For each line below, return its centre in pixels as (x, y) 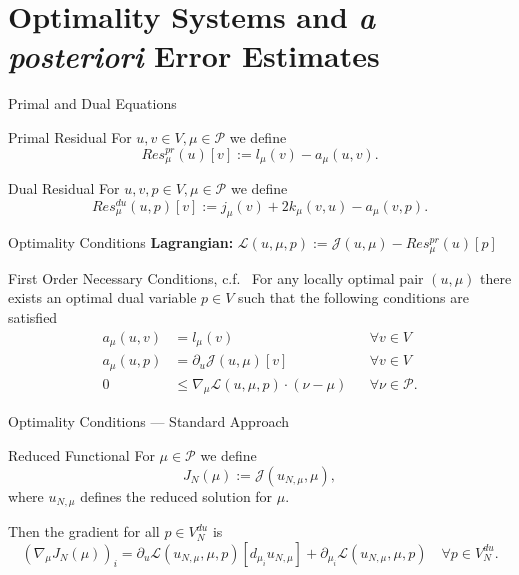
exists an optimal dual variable (102, 297)
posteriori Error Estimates (194, 56)
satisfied (33, 317)
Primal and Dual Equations (92, 103)
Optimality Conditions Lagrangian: (121, 242)
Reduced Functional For (81, 455)
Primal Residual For (70, 136)
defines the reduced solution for (176, 495)
